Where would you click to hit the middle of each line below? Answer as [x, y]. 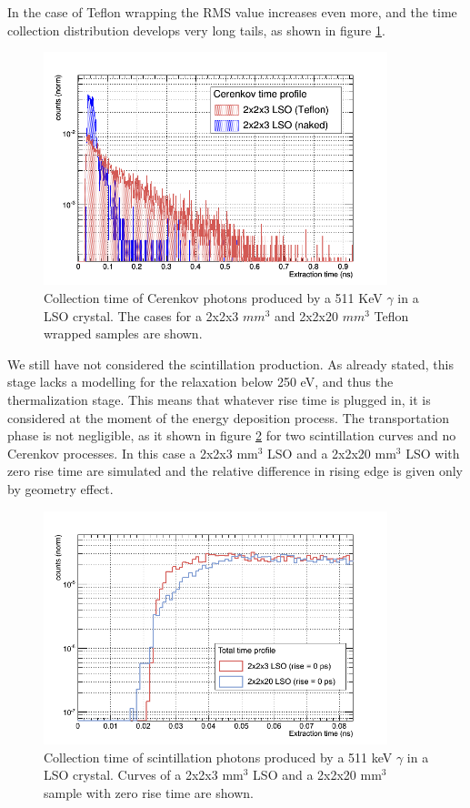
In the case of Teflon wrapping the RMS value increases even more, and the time [232, 12]
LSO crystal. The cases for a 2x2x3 [141, 315]
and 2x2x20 [306, 315]
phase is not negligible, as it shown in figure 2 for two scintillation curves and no [232, 435]
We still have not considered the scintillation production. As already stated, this [230, 364]
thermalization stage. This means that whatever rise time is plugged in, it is [219, 400]
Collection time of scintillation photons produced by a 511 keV [218, 757]
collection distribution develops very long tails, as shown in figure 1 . [196, 30]
